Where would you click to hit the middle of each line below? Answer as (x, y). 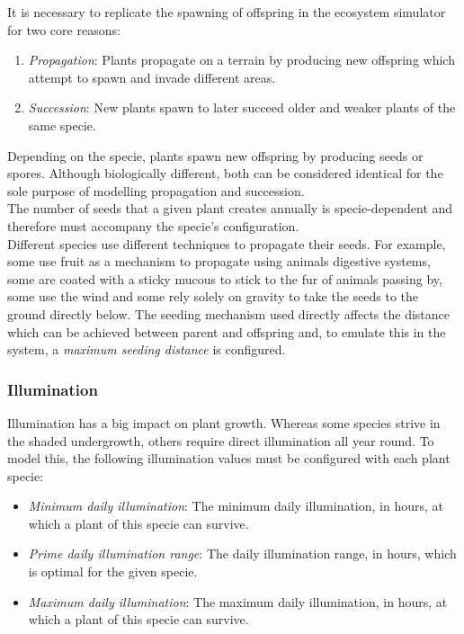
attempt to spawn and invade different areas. (152, 77)
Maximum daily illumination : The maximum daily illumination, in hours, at (238, 601)
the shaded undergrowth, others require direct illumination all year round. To (221, 440)
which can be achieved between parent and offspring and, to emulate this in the (227, 331)
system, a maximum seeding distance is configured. (147, 349)
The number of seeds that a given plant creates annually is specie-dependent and (230, 208)
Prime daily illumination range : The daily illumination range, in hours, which (242, 554)
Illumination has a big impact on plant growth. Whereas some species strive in (224, 422)
